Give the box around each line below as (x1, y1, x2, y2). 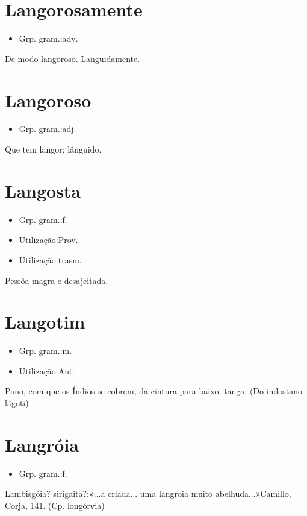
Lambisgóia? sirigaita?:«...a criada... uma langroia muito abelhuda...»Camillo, (5, 487, 291, 500)
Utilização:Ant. (19, 364, 75, 377)
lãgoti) (5, 397, 29, 409)
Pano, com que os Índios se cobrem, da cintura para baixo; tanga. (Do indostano (5, 385, 302, 397)
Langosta (5, 178, 81, 203)
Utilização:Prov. (19, 233, 78, 246)
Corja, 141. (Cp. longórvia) (5, 499, 105, 511)
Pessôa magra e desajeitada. (5, 274, 108, 286)
